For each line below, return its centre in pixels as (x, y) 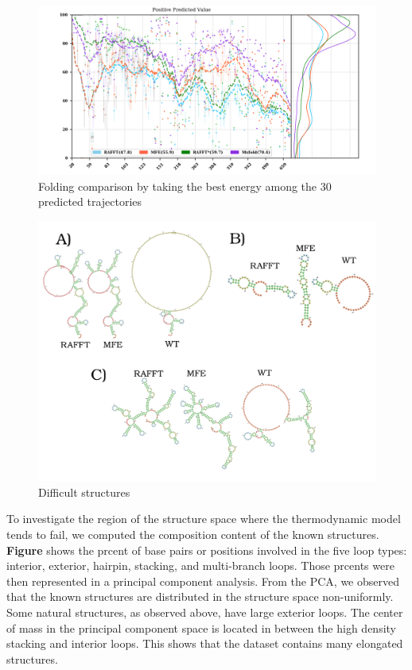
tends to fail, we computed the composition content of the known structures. (193, 534)
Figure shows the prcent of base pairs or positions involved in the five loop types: (207, 550)
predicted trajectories (90, 201)
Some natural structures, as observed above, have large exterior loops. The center (205, 612)
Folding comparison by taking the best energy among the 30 (185, 186)
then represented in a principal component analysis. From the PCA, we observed (203, 581)
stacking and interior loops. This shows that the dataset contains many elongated (205, 643)
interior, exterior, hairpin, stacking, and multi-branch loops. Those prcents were (200, 565)
